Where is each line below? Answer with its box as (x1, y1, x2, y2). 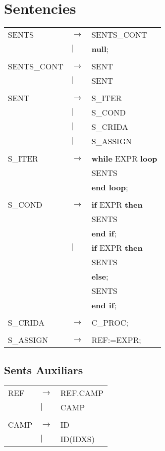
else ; (91, 271, 109, 282)
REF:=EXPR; (91, 334, 141, 346)
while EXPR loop (91, 153, 158, 165)
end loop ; (91, 181, 128, 193)
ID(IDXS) (60, 433, 95, 445)
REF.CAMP (60, 387, 104, 399)
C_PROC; (91, 317, 128, 329)
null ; (91, 43, 109, 55)
